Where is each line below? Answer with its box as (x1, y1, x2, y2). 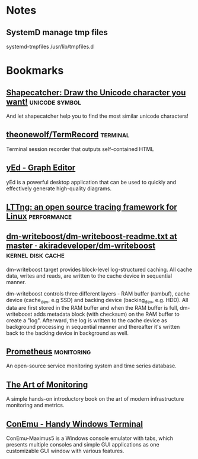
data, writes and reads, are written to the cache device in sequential (6, 272, 173, 279)
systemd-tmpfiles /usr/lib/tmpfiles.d (6, 43, 94, 50)
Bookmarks (6, 64, 64, 77)
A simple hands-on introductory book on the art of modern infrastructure (6, 395, 184, 403)
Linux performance (6, 212, 72, 222)
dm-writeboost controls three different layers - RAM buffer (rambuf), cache (6, 290, 190, 297)
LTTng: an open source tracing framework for (6, 202, 178, 212)
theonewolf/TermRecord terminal (6, 130, 130, 140)
